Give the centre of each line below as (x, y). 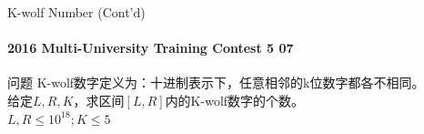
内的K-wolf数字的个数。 (235, 100)
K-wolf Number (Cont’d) (76, 12)
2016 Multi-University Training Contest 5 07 (151, 48)
